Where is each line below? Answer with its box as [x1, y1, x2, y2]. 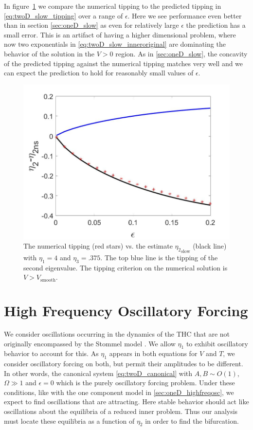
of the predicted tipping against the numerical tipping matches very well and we [4, 58, 243, 68]
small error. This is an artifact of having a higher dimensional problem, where [4, 29, 236, 39]
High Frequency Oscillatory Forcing [4, 300, 248, 320]
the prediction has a [186, 20, 246, 30]
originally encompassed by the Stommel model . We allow [4, 338, 176, 348]
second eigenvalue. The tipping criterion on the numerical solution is [23, 262, 228, 272]
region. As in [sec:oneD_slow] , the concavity [115, 48, 248, 58]
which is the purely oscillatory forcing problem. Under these [56, 377, 235, 388]
